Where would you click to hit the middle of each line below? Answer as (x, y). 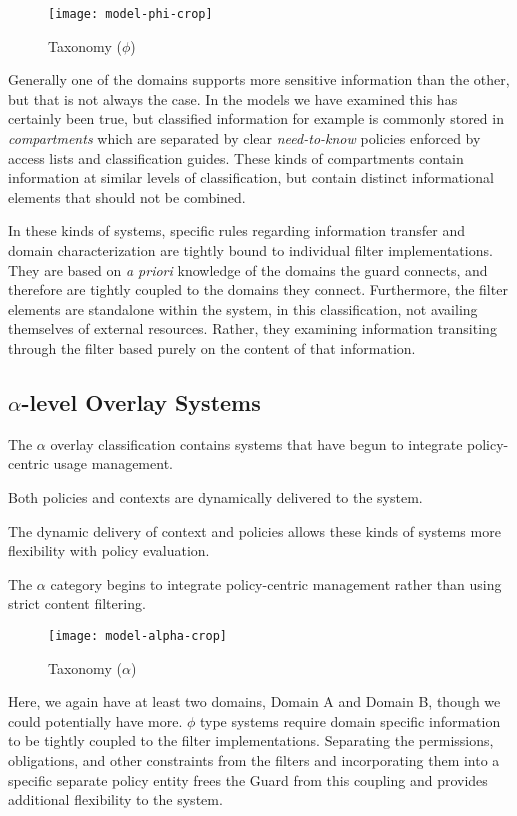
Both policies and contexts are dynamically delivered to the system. (215, 496)
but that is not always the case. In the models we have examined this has (233, 98)
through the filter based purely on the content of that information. (212, 347)
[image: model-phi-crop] (130, 14)
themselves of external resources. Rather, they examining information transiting (252, 328)
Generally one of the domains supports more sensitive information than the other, (259, 79)
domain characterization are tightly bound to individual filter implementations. (250, 250)
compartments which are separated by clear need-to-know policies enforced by (244, 138)
